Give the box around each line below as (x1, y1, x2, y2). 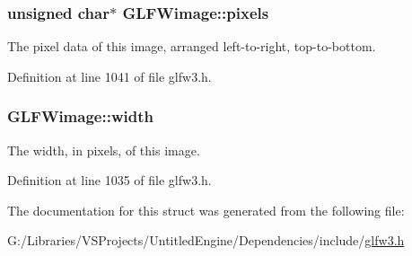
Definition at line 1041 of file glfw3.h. (7, 66, 212, 85)
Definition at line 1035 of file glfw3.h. (7, 171, 212, 190)
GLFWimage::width (7, 105, 153, 128)
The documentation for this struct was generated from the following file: (7, 200, 405, 219)
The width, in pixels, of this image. (7, 140, 200, 159)
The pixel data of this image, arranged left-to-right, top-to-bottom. (7, 37, 376, 56)
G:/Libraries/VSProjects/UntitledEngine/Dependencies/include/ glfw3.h (7, 231, 405, 250)
